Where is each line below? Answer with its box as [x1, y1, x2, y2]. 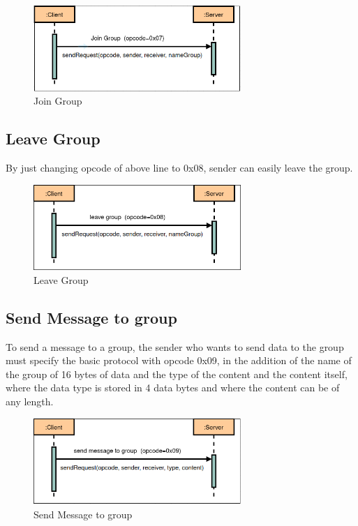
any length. [6, 394, 54, 409]
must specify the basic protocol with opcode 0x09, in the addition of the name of [6, 353, 352, 368]
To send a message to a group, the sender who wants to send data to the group [6, 339, 344, 354]
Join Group [33, 93, 82, 108]
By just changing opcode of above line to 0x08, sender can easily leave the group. [6, 160, 353, 175]
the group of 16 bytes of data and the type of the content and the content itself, [6, 366, 348, 381]
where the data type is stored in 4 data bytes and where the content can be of [6, 380, 340, 395]
